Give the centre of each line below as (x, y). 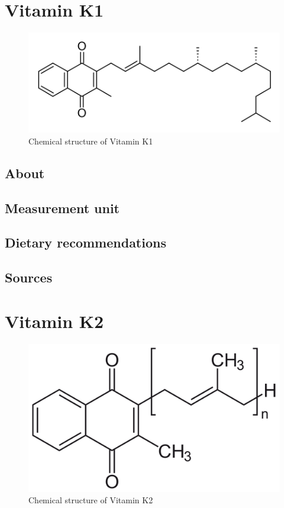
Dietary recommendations (85, 242)
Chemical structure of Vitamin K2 (91, 500)
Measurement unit (62, 208)
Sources (29, 277)
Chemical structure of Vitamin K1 (91, 141)
